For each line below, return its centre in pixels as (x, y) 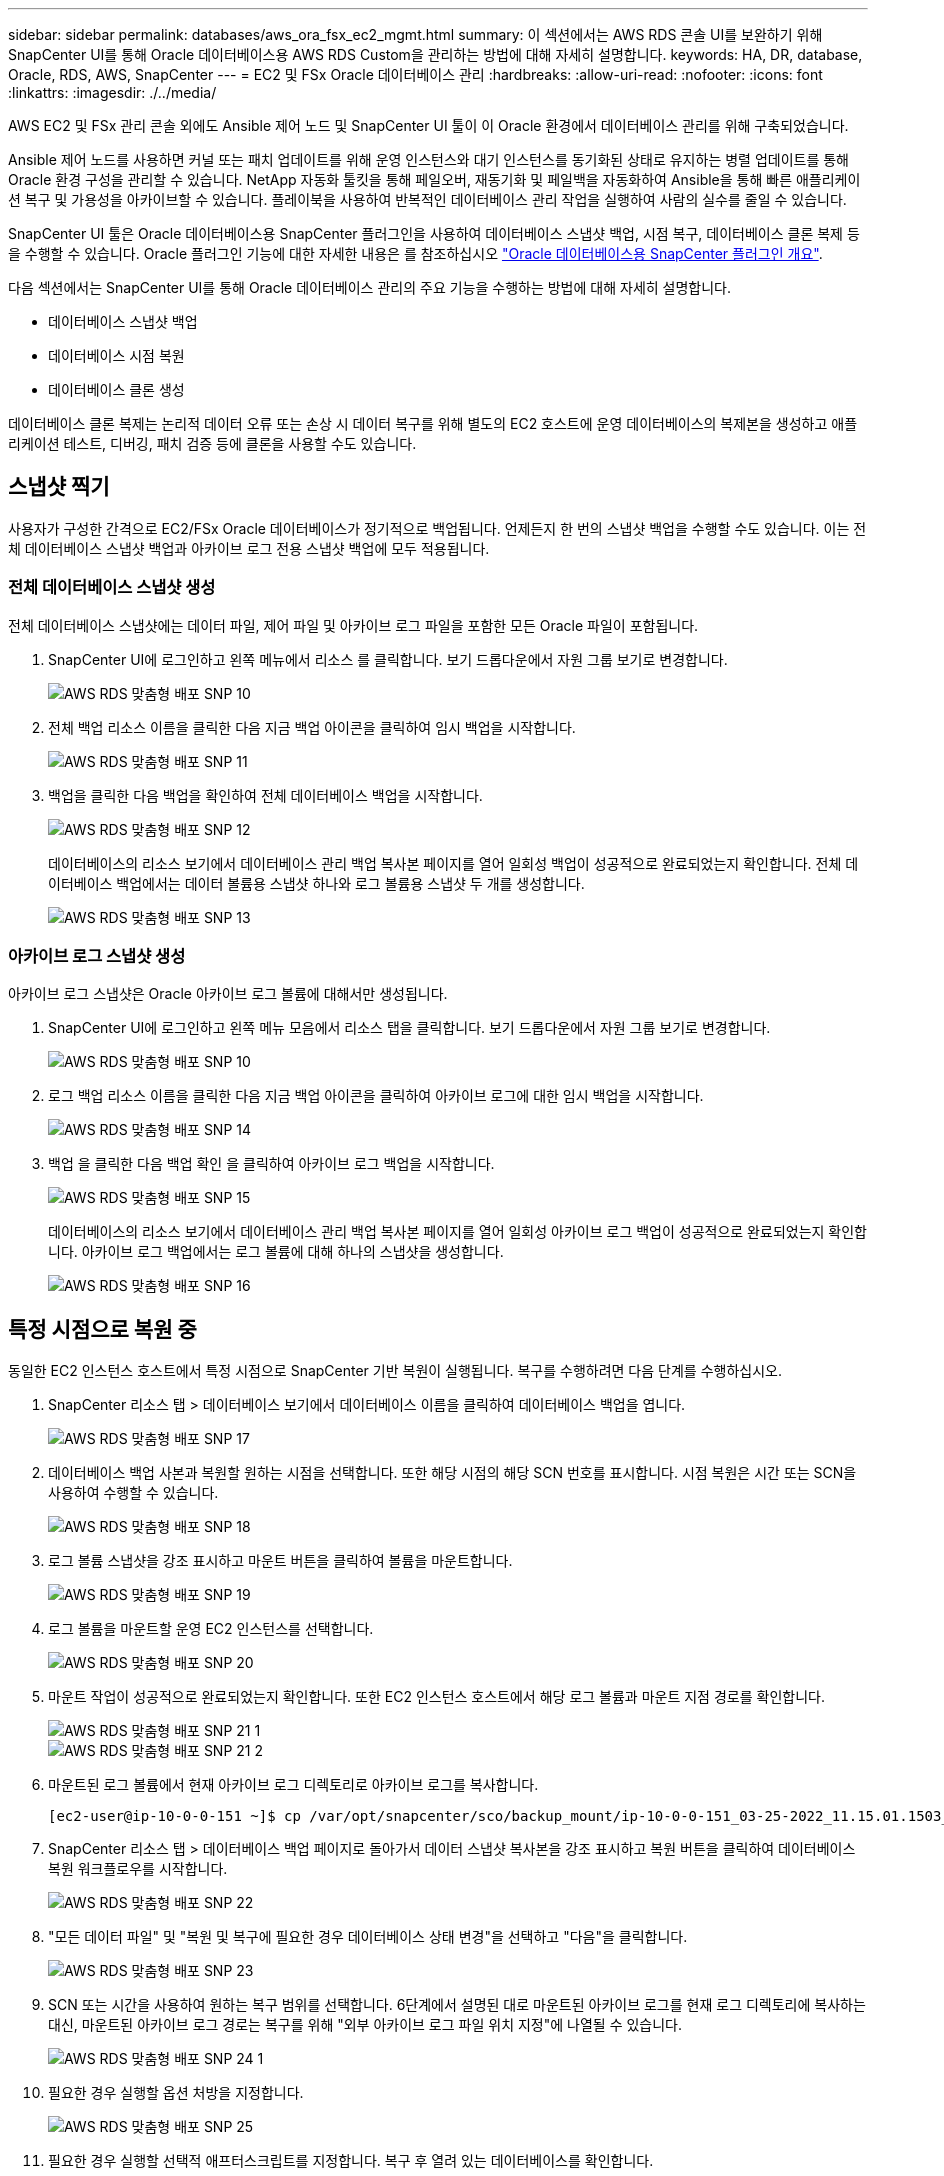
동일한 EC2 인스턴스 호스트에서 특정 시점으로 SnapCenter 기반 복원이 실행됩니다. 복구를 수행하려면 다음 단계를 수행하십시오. (395, 1371)
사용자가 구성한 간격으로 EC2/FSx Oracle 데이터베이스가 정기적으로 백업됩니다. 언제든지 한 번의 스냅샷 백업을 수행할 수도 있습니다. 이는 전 (437, 528)
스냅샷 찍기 (59, 487)
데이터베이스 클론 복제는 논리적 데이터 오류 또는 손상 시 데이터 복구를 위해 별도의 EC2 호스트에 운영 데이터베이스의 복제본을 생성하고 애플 (433, 423)
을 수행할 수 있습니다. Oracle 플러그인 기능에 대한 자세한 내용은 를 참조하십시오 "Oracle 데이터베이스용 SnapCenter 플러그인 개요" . (415, 253)
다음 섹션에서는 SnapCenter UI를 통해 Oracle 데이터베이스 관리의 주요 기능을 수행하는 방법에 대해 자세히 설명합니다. (370, 287)
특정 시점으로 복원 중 (102, 1329)
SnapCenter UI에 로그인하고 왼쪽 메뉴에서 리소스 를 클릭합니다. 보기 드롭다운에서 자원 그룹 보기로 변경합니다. (388, 659)
